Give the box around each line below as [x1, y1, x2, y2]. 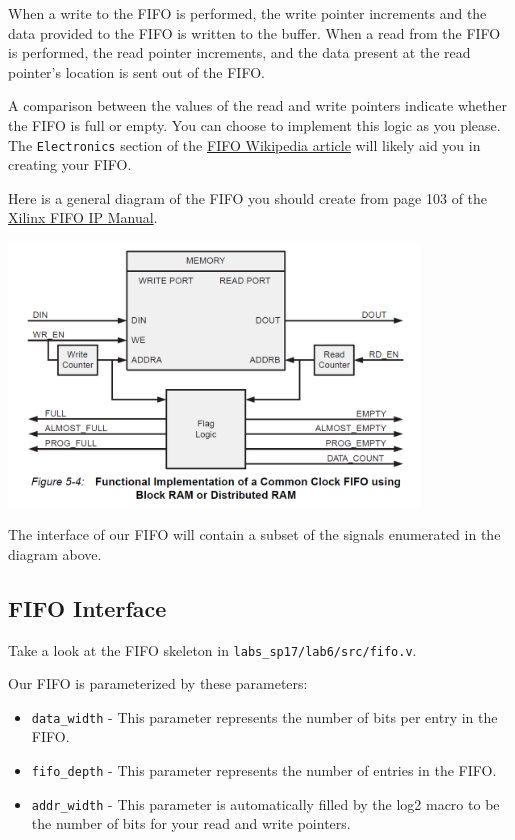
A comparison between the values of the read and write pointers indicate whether [8, 95, 507, 116]
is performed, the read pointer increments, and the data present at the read [8, 42, 471, 63]
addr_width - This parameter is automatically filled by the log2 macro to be [31, 793, 500, 814]
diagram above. [8, 543, 102, 564]
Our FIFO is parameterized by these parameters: [8, 673, 308, 694]
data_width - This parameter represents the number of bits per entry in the [31, 706, 498, 727]
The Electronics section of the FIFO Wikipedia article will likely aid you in [8, 134, 481, 155]
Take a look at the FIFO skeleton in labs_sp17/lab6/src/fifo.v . [8, 639, 417, 660]
